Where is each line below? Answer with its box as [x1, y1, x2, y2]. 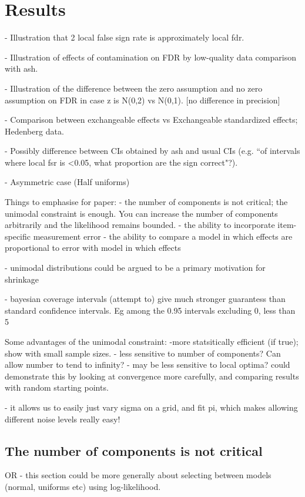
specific [5, 230, 31, 242]
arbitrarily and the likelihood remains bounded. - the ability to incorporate [5, 219, 275, 231]
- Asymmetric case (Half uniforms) [5, 176, 130, 188]
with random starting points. [5, 381, 109, 394]
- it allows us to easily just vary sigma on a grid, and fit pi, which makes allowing [5, 401, 298, 413]
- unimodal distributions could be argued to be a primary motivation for [5, 261, 266, 274]
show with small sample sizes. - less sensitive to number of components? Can [5, 347, 281, 359]
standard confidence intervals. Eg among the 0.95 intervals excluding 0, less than [5, 304, 296, 316]
